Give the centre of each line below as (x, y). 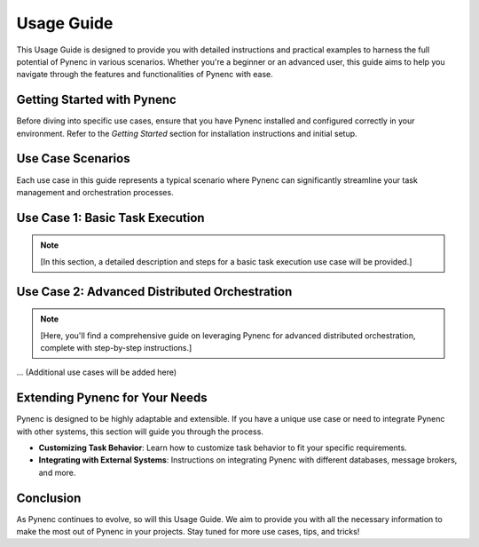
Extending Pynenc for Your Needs (112, 398)
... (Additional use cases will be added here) (97, 372)
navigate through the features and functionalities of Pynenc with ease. (145, 75)
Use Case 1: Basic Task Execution (110, 218)
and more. (57, 472)
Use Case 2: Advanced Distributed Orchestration (154, 292)
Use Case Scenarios (73, 159)
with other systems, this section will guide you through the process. (140, 432)
